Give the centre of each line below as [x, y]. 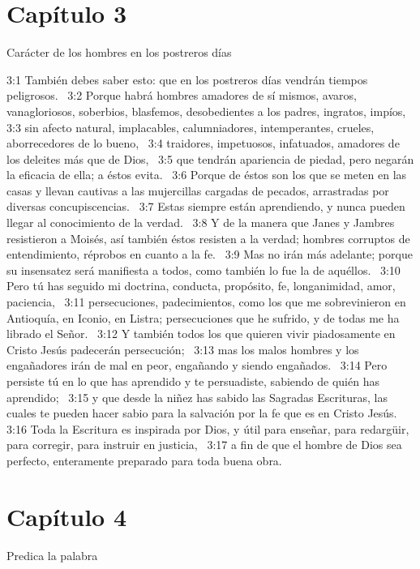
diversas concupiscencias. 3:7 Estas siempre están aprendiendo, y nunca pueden [206, 206]
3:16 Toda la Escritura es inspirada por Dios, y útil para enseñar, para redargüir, [208, 428]
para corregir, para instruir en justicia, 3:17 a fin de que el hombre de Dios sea [204, 445]
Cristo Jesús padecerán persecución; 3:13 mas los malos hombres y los [183, 349]
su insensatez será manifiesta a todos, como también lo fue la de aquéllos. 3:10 [204, 270]
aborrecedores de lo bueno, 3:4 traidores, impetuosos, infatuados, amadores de [203, 143]
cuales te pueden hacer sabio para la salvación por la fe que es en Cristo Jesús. [202, 413]
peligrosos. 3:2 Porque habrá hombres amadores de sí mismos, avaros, [182, 95]
